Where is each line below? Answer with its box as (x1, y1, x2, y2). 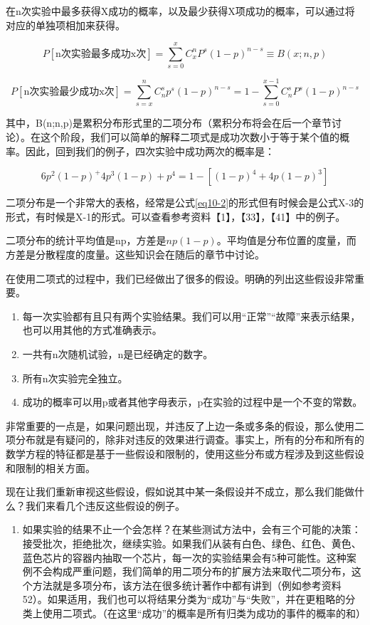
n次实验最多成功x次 (55, 48, 147, 59)
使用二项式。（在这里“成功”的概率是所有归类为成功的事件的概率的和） (42, 605, 366, 620)
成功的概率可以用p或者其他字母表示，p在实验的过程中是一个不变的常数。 (22, 394, 363, 409)
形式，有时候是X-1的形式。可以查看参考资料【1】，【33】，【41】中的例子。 (6, 209, 346, 224)
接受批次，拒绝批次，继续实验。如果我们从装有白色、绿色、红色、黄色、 (22, 535, 361, 550)
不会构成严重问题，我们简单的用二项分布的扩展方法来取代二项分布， (32, 564, 351, 579)
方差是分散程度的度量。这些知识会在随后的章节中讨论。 (6, 247, 265, 261)
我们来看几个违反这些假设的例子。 (25, 498, 185, 513)
